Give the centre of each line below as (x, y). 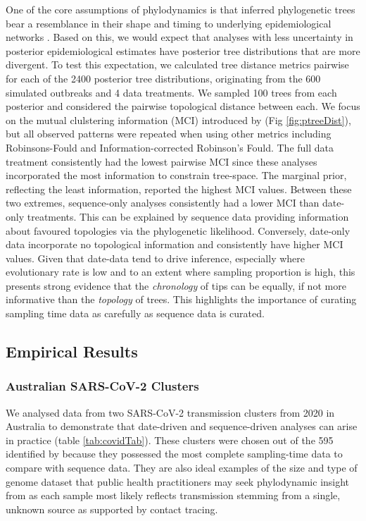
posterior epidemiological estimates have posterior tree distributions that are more (183, 50)
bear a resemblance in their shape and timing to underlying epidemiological (169, 23)
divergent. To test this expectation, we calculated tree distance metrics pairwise (177, 65)
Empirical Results (72, 351)
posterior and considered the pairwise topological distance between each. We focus (183, 106)
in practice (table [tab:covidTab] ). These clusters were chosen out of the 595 (170, 440)
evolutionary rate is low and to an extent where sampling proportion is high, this (181, 272)
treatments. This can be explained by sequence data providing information (188, 216)
